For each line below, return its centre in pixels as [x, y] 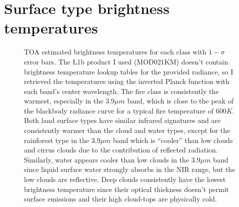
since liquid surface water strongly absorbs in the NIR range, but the [130, 169]
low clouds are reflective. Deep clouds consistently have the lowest [125, 179]
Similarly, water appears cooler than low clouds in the [107, 159]
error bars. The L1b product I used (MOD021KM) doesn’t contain [126, 61]
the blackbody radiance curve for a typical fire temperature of [119, 110]
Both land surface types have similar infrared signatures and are [122, 120]
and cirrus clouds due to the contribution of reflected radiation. [121, 150]
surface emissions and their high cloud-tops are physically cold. [120, 199]
